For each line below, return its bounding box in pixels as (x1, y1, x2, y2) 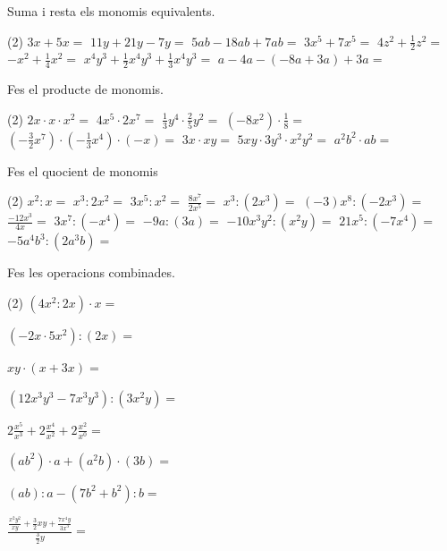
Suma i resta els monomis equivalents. (7, 2, 215, 20)
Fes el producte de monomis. (7, 80, 164, 98)
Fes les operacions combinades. (7, 263, 175, 282)
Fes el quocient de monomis (7, 161, 158, 180)
